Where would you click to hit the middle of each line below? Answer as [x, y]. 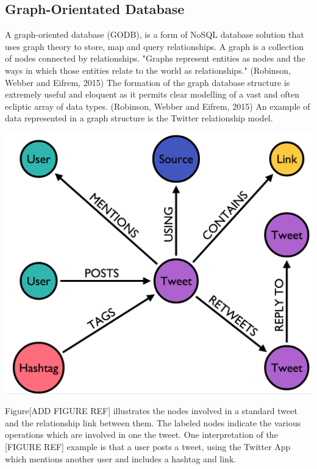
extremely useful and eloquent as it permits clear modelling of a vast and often [152, 94]
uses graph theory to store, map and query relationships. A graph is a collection [154, 46]
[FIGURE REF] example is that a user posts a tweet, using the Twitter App [148, 447]
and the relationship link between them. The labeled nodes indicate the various [153, 422]
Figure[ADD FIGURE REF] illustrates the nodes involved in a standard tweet [151, 411]
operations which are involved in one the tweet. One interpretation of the [141, 435]
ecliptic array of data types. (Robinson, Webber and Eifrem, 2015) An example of [158, 106]
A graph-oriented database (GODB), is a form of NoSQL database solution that [155, 34]
